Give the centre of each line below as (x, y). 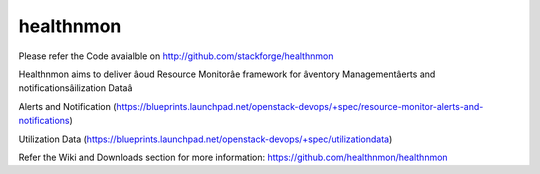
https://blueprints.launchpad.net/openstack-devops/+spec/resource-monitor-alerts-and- (300, 106)
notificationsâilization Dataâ (75, 88)
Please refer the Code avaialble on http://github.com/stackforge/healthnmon (176, 56)
